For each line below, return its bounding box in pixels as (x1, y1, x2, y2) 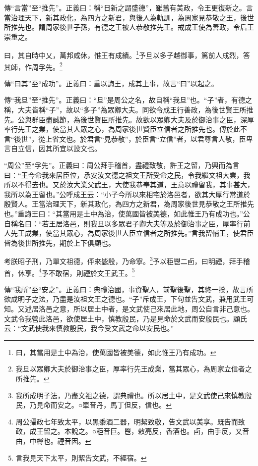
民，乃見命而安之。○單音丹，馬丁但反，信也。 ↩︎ (15, 400, 172, 410)
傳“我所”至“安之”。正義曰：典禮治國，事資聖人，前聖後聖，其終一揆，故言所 (4, 284, 254, 294)
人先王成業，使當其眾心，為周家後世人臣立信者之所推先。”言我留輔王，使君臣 (4, 228, 254, 238)
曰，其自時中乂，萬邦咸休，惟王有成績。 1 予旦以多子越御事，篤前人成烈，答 (4, 49, 250, 60)
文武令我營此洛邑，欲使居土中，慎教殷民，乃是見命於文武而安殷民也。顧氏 (4, 313, 247, 323)
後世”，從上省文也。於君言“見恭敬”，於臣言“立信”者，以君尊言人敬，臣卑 (14, 133, 253, 144)
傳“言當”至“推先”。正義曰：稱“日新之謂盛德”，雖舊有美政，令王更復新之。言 (4, 2, 253, 12)
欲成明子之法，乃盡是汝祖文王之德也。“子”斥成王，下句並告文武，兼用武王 (4, 294, 247, 304)
